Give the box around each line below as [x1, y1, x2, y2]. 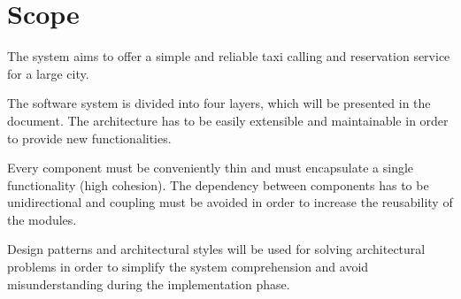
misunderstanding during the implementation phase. [7, 274, 290, 293]
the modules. [7, 210, 77, 228]
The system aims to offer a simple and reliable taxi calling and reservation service [7, 47, 450, 65]
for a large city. [7, 64, 89, 82]
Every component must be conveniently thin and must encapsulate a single [7, 158, 414, 177]
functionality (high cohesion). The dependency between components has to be [7, 175, 429, 194]
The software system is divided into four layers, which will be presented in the [7, 94, 431, 112]
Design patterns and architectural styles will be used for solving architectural [7, 240, 426, 258]
